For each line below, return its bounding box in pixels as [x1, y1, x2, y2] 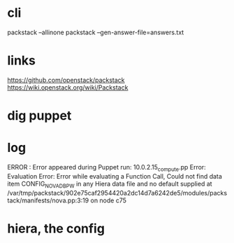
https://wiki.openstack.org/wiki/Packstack [7, 83, 129, 92]
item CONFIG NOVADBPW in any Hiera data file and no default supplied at [7, 179, 212, 190]
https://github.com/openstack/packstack [7, 76, 125, 84]
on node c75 [90, 196, 127, 204]
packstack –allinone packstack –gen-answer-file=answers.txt [7, 28, 184, 36]
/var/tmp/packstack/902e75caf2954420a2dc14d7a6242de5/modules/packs [7, 188, 228, 197]
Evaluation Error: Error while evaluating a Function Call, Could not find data [7, 172, 222, 180]
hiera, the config [7, 221, 105, 236]
